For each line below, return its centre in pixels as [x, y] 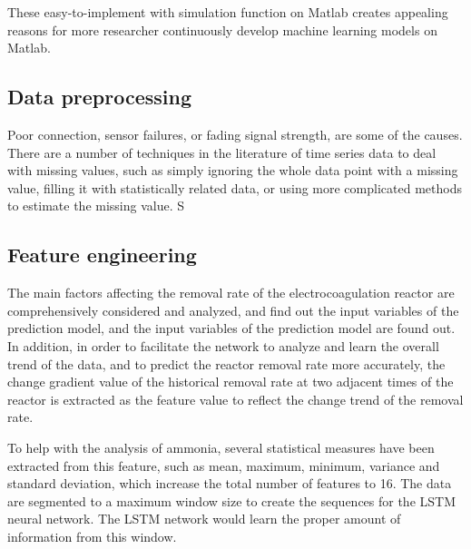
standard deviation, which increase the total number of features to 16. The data [230, 483]
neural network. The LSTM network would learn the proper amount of [204, 519]
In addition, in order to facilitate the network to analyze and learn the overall [223, 345]
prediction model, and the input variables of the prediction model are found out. [231, 328]
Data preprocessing [100, 97]
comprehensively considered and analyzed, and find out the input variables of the [233, 310]
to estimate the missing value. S [96, 206]
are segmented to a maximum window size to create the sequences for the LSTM [232, 500]
